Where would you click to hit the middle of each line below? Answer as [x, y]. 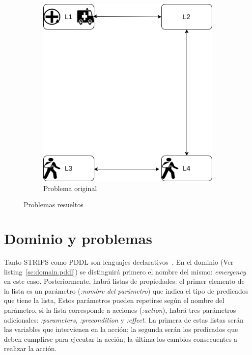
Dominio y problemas [78, 238]
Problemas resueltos [54, 205]
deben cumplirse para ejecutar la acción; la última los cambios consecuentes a [121, 339]
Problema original [70, 188]
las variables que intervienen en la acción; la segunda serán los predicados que [121, 329]
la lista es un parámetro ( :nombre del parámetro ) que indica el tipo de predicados [126, 290]
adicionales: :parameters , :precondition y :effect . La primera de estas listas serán [124, 319]
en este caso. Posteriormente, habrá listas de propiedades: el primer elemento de [124, 281]
